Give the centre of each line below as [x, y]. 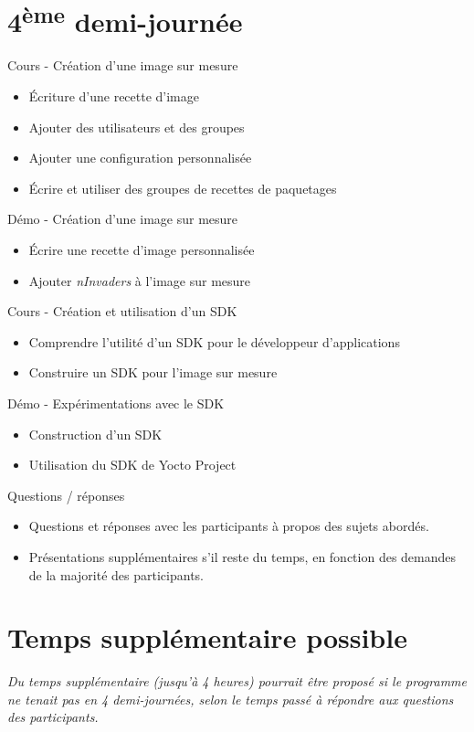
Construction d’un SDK [95, 434]
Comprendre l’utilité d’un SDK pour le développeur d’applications [214, 341]
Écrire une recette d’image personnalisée [142, 250]
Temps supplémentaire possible [207, 637]
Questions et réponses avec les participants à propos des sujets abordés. [229, 526]
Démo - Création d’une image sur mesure [123, 219]
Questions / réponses [66, 495]
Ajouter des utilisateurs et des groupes [137, 127]
